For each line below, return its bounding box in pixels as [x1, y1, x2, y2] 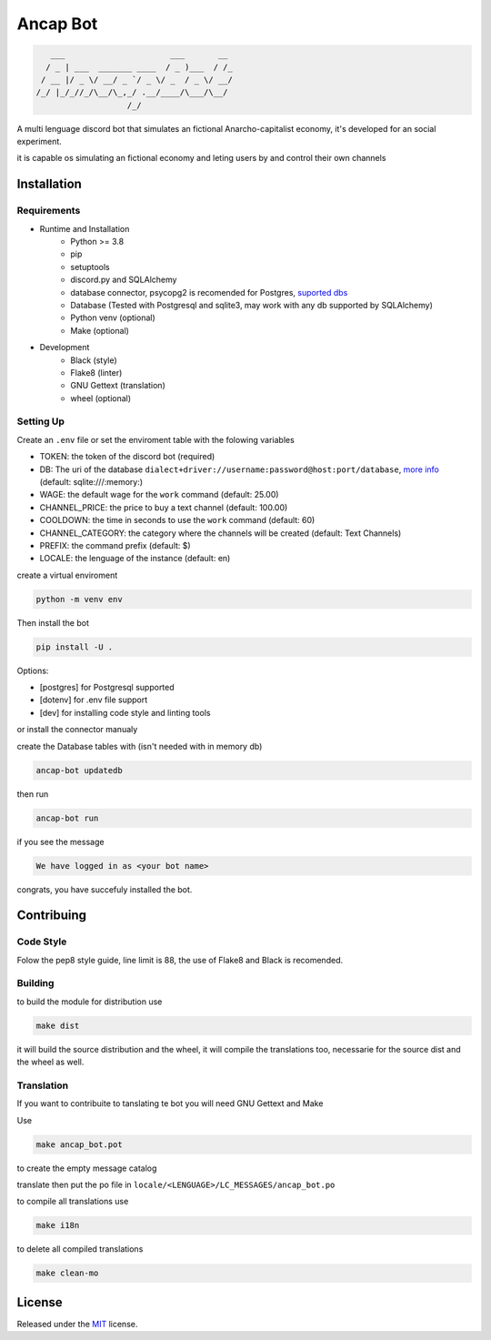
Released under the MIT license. [16, 1318, 138, 1329]
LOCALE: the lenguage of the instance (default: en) [39, 553, 231, 564]
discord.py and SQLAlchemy [70, 274, 177, 286]
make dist [35, 1020, 80, 1031]
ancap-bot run [35, 812, 99, 823]
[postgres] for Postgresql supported [39, 682, 175, 693]
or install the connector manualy [16, 724, 138, 735]
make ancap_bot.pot [35, 1139, 123, 1150]
